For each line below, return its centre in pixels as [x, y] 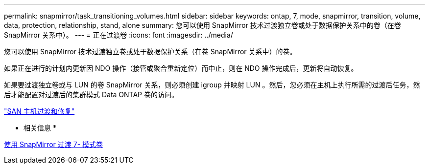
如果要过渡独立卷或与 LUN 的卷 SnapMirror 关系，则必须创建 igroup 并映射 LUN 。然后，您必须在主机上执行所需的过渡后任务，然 [212, 85]
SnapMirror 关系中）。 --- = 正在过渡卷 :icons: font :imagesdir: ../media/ [119, 35]
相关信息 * [40, 128]
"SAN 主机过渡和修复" [39, 111]
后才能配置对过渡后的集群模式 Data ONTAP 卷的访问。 [91, 94]
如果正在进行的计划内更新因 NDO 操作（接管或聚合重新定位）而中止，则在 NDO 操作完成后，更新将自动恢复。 [181, 68]
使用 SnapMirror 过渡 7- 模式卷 [54, 144]
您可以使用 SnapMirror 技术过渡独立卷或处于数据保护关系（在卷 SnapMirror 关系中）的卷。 [150, 52]
